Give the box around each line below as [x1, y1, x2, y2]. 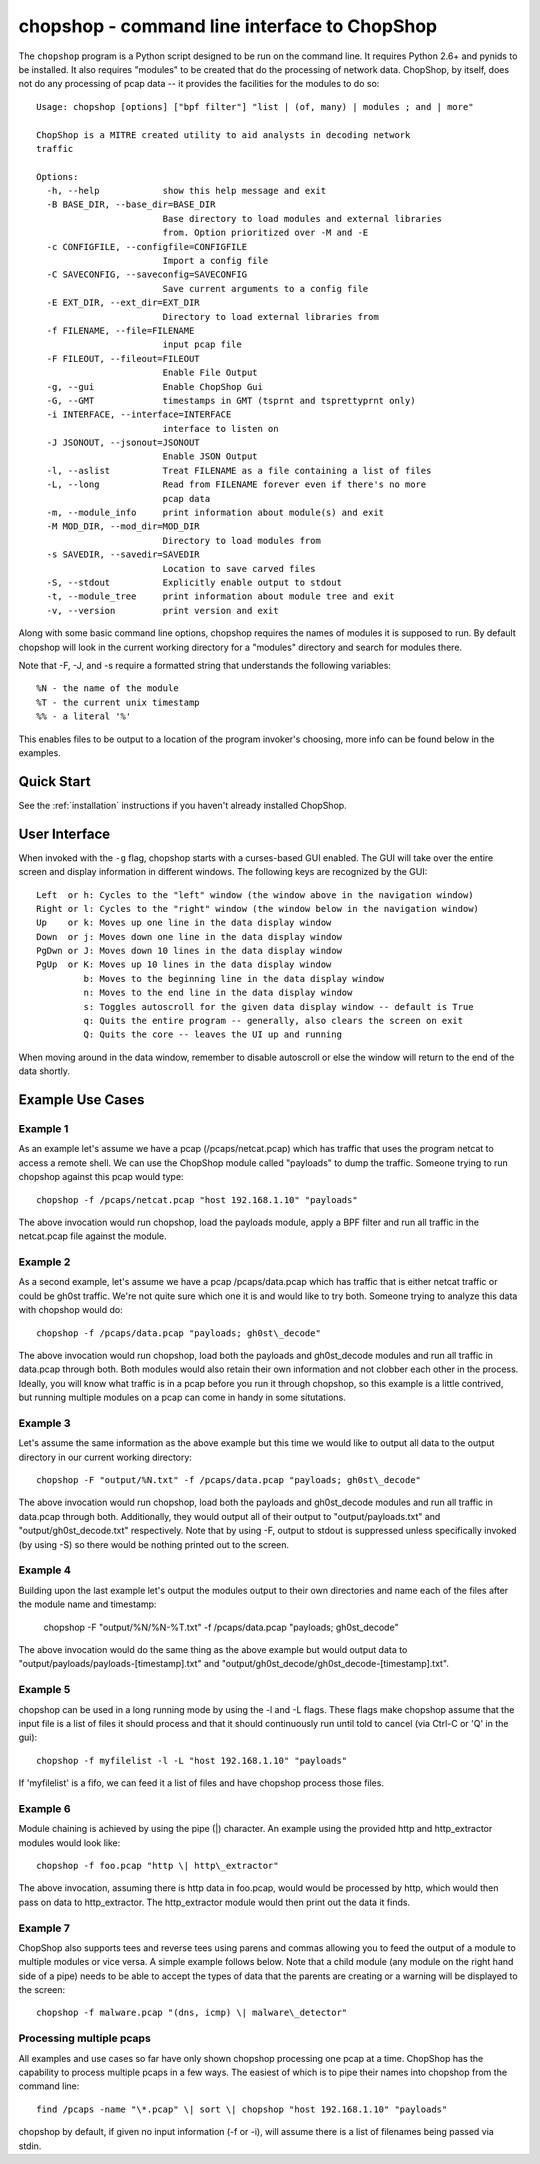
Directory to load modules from [162, 535, 322, 546]
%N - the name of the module [36, 683, 179, 694]
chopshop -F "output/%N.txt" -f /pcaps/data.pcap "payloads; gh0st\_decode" [36, 1475, 422, 1486]
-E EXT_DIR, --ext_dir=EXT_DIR [46, 297, 200, 309]
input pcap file [162, 339, 242, 350]
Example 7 [18, 1921, 70, 1935]
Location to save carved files [162, 563, 316, 574]
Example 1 [18, 1121, 69, 1135]
